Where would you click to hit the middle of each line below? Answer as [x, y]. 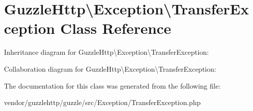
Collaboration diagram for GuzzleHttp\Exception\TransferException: [110, 68]
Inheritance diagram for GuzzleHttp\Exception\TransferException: [107, 52]
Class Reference [116, 28]
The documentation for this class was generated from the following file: [112, 85]
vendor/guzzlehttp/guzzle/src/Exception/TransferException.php [102, 102]
